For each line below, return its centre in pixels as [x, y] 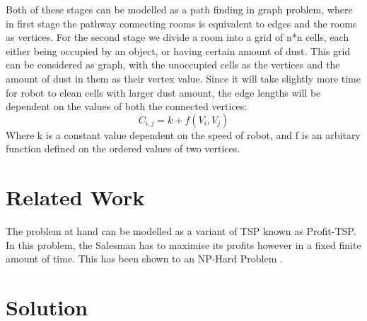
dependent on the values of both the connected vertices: [127, 106]
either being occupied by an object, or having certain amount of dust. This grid [178, 50]
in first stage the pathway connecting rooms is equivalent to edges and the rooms [181, 23]
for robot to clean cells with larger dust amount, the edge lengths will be [163, 92]
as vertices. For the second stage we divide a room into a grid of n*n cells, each [177, 37]
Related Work [75, 197]
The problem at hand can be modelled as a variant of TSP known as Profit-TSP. [181, 231]
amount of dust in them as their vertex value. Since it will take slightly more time [183, 78]
